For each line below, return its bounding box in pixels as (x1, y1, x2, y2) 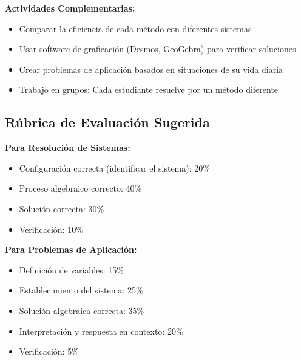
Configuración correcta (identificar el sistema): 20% (19, 161, 210, 174)
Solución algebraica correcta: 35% (19, 304, 144, 316)
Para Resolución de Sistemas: (5, 141, 130, 154)
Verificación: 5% (19, 345, 79, 358)
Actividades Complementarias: (5, 2, 135, 14)
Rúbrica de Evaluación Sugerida (5, 113, 210, 132)
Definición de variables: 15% (19, 263, 124, 276)
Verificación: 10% (19, 222, 83, 235)
